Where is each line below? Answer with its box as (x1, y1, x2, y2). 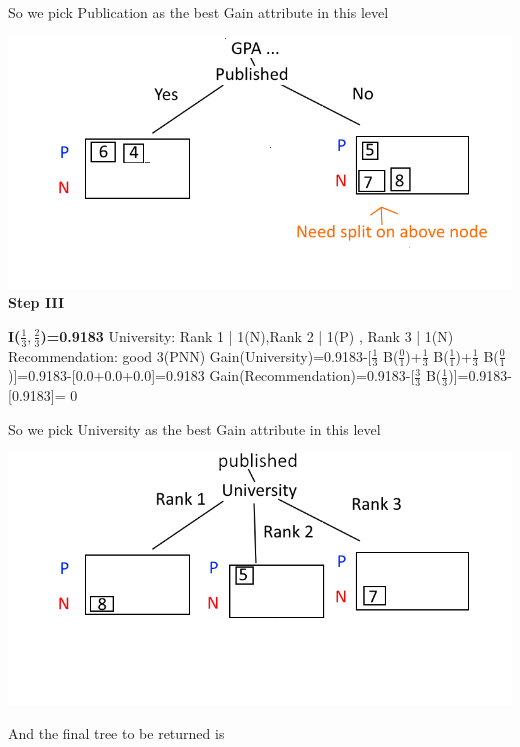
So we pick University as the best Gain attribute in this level (8, 418, 381, 439)
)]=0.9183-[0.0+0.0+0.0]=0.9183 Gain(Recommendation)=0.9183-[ (8, 365, 415, 386)
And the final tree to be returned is (8, 723, 225, 744)
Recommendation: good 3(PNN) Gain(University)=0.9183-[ (8, 345, 372, 366)
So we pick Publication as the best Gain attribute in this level (8, 2, 389, 22)
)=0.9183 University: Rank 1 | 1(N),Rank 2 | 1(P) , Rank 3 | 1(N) (40, 325, 454, 346)
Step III (8, 292, 65, 313)
